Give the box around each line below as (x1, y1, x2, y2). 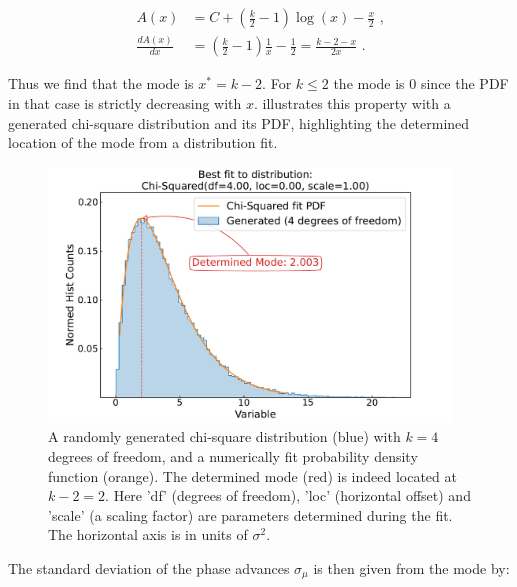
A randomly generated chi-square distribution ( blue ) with (48, 426, 401, 447)
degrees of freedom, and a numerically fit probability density (48, 446, 418, 466)
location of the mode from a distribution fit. (8, 132, 278, 153)
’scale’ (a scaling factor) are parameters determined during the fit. (48, 504, 453, 525)
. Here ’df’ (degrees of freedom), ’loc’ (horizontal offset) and (105, 485, 471, 506)
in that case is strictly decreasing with (8, 92, 242, 113)
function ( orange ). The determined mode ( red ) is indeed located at (48, 465, 457, 486)
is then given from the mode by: (313, 557, 510, 578)
